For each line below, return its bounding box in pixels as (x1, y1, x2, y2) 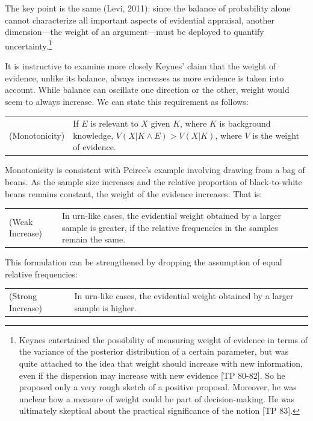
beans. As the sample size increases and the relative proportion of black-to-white (5, 176, 302, 188)
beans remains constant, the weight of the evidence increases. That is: (5, 187, 262, 200)
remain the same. (62, 233, 126, 245)
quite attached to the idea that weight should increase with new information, (19, 357, 303, 370)
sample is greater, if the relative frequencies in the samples (62, 221, 278, 233)
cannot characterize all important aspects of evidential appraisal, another (5, 13, 275, 26)
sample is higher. (74, 301, 137, 314)
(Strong (9, 290, 37, 302)
